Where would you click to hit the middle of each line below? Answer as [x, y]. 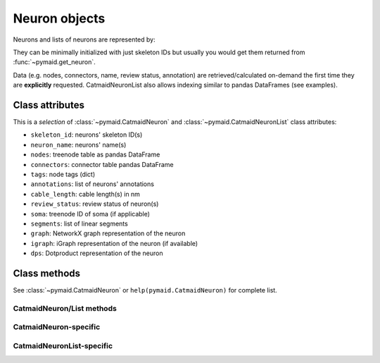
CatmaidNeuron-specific [57, 327]
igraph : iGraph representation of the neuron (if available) [114, 243]
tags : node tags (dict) [63, 174]
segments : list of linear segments [79, 223]
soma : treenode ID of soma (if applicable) [90, 214]
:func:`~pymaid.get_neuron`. [55, 62]
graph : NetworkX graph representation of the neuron [108, 233]
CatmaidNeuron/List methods [65, 308]
